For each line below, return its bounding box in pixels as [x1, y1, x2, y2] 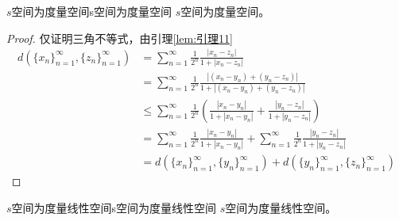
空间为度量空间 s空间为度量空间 [11, 3, 172, 19]
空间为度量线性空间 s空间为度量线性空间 [11, 199, 217, 215]
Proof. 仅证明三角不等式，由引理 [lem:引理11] [6, 29, 234, 46]
